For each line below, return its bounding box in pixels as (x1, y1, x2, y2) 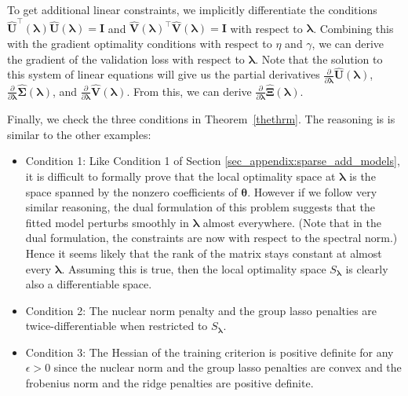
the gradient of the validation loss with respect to (7, 50, 245, 67)
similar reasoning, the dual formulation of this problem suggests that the (25, 199, 375, 215)
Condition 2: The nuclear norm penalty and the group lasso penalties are (25, 302, 377, 318)
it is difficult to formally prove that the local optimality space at (25, 167, 336, 184)
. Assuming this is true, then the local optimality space (61, 260, 326, 277)
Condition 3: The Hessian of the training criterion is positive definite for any (25, 343, 394, 360)
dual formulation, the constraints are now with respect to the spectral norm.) (25, 229, 398, 246)
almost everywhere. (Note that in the (202, 214, 381, 230)
